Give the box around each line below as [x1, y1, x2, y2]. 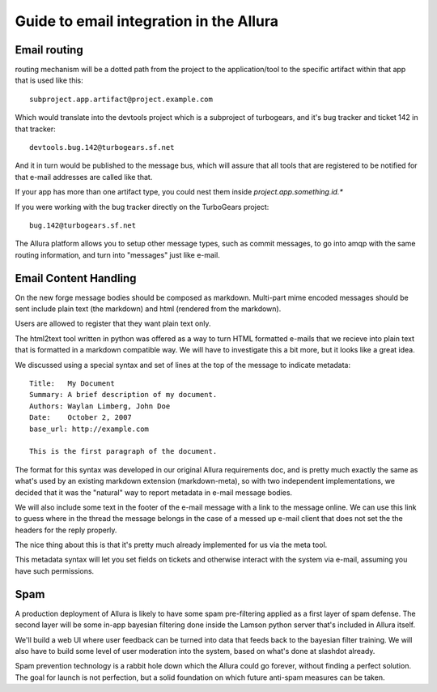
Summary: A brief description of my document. [29, 390, 218, 399]
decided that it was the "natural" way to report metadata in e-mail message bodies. [15, 487, 293, 498]
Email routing [15, 43, 84, 57]
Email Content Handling [15, 271, 137, 285]
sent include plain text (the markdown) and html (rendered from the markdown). [15, 304, 282, 314]
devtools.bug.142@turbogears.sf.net [29, 143, 175, 152]
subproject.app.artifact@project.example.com [29, 94, 214, 104]
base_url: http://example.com [29, 424, 150, 434]
